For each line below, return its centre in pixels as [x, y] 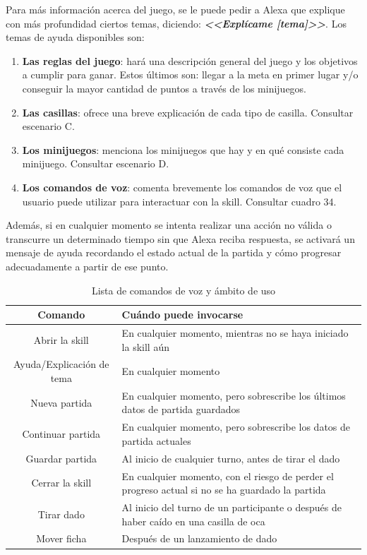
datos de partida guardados [181, 409]
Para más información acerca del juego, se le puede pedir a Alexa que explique [175, 9]
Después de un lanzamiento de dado [199, 538]
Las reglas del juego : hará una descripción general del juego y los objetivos [190, 60]
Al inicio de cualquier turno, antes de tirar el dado [231, 458]
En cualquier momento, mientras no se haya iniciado [235, 332]
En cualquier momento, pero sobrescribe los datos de [236, 427]
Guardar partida [61, 458]
